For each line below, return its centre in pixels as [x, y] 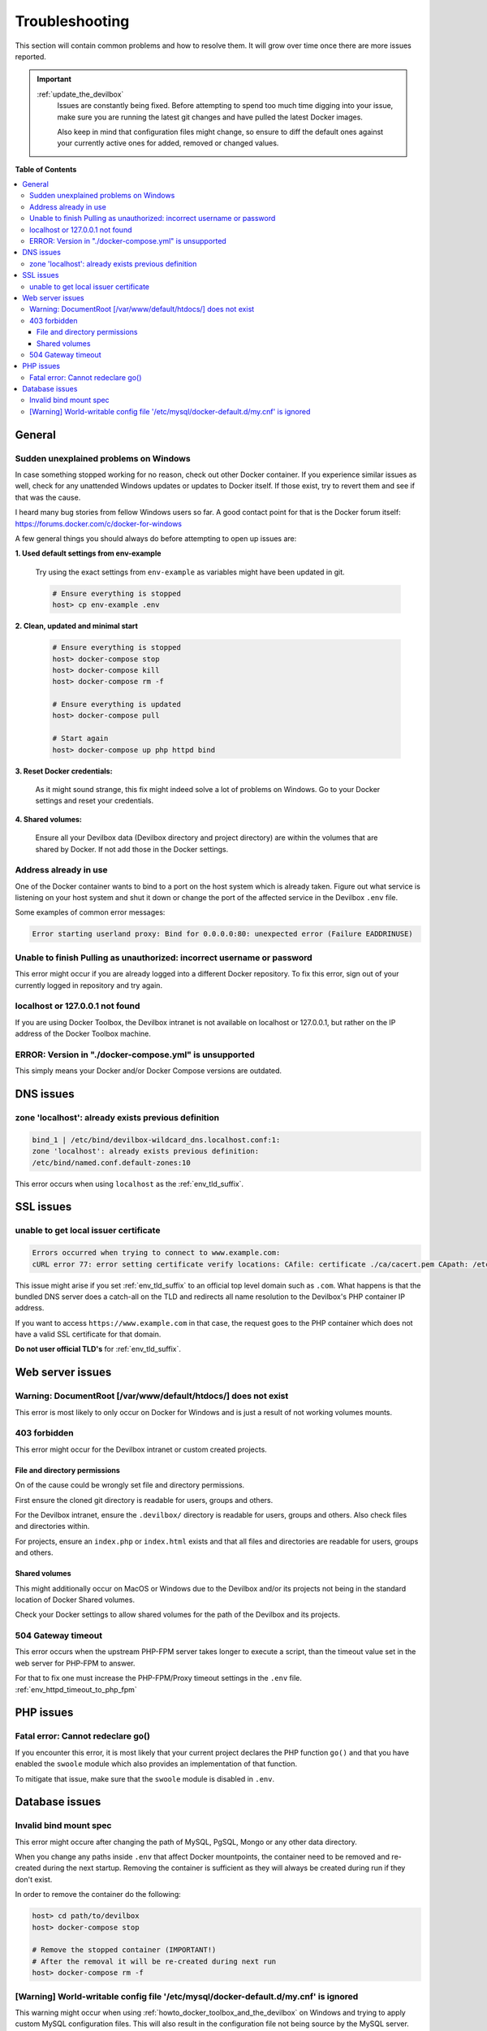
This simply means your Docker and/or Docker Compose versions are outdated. [149, 1071]
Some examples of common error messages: [90, 912]
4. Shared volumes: [49, 819]
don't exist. [34, 1879]
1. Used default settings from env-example [88, 553]
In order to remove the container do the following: [98, 1895]
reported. [30, 56]
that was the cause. [48, 497]
